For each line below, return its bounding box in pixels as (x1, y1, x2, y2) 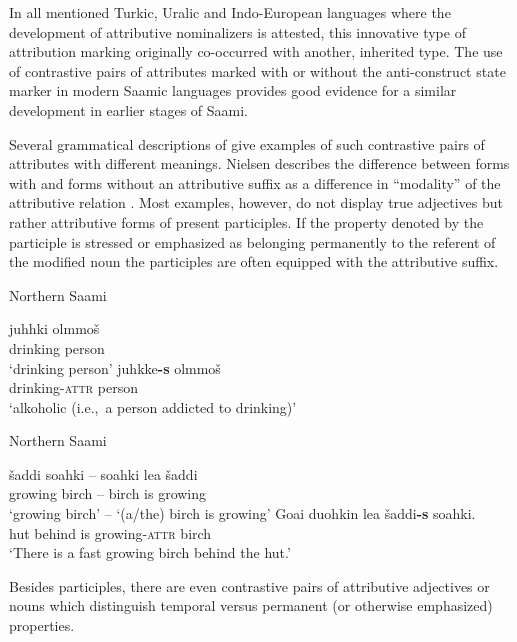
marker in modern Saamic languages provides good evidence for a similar (9, 80, 457, 101)
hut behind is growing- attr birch (9, 522, 212, 543)
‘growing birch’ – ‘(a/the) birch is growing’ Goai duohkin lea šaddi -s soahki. (9, 503, 476, 524)
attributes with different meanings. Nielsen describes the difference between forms (9, 153, 510, 174)
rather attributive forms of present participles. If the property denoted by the (9, 211, 484, 232)
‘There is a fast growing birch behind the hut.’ (9, 542, 291, 563)
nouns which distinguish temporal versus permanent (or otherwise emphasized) (9, 595, 493, 616)
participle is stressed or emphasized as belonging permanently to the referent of (9, 231, 496, 252)
